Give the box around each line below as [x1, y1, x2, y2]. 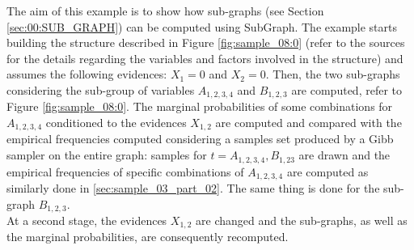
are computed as [286, 163, 369, 180]
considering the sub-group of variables [6, 81, 195, 98]
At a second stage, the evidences [6, 212, 167, 229]
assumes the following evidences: [6, 66, 167, 83]
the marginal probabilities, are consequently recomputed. [6, 228, 289, 245]
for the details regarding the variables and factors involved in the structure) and [6, 49, 403, 66]
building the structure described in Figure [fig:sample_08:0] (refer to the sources [6, 34, 405, 51]
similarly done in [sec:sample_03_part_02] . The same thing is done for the [6, 179, 380, 196]
